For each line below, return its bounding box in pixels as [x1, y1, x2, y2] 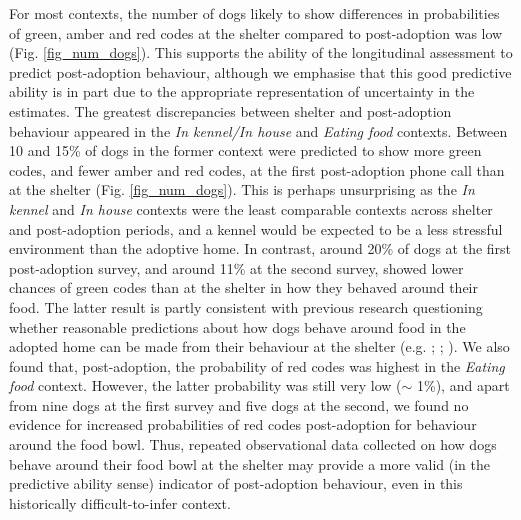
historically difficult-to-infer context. [9, 492, 231, 513]
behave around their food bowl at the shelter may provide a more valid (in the [9, 453, 490, 474]
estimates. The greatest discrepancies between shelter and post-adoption [9, 100, 452, 121]
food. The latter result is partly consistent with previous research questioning [9, 296, 483, 317]
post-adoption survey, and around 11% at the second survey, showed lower [9, 257, 464, 278]
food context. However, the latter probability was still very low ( [9, 375, 402, 396]
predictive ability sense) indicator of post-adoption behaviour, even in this [9, 473, 463, 494]
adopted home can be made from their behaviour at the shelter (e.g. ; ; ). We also [9, 336, 510, 357]
